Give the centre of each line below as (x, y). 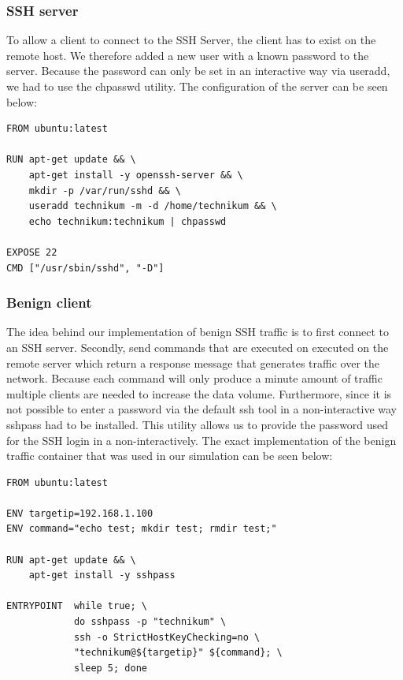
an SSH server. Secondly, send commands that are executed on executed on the (198, 347)
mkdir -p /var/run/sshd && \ (105, 191)
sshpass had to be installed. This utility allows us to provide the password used (198, 424)
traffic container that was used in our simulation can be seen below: (170, 456)
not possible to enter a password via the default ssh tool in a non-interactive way (202, 409)
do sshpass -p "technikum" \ (150, 622)
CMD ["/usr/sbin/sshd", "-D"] (85, 268)
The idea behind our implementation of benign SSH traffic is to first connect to (198, 332)
